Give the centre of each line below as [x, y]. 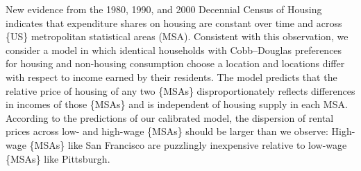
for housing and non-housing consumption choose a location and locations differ [175, 63]
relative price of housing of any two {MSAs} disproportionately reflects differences [180, 90]
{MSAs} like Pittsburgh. [58, 158]
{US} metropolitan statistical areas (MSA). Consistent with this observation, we [177, 36]
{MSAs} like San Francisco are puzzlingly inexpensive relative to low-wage [188, 144]
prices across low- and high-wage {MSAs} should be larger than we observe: [167, 131]
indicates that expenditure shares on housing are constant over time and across [174, 22]
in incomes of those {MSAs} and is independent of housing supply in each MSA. [177, 104]
